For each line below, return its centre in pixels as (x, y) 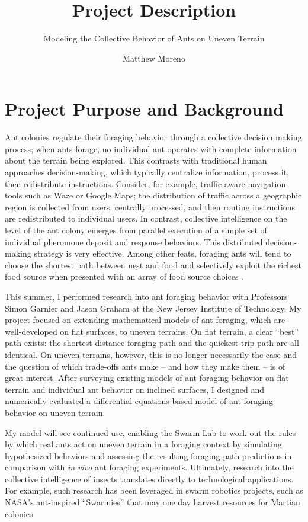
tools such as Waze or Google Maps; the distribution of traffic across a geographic (153, 195)
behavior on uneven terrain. (55, 412)
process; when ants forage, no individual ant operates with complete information (151, 148)
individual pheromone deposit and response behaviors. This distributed (134, 241)
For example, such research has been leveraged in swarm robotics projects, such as (154, 490)
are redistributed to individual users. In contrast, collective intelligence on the (146, 218)
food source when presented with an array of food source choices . (124, 276)
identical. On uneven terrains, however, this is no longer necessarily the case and (151, 354)
